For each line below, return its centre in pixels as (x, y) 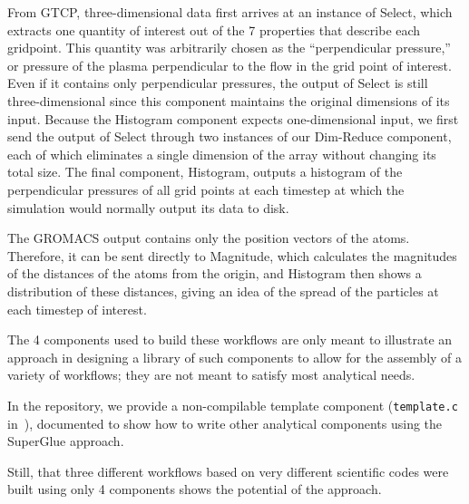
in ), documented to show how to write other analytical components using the (225, 423)
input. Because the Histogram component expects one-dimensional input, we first (233, 118)
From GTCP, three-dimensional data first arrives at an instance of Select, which (230, 12)
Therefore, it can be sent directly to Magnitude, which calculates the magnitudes (232, 255)
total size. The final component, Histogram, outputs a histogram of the (205, 172)
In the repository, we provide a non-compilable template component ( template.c (233, 405)
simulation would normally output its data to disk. (148, 207)
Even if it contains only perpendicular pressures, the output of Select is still (218, 83)
